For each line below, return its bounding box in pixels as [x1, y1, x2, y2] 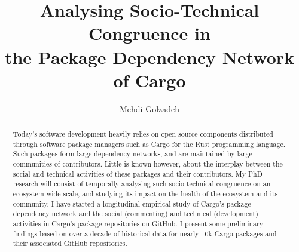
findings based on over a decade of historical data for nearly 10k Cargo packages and [13, 228, 277, 238]
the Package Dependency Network [4, 44, 295, 69]
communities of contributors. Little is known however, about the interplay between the [13, 159, 283, 169]
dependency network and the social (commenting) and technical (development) [13, 208, 258, 219]
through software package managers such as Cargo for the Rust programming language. [13, 139, 285, 149]
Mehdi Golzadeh [119, 102, 180, 115]
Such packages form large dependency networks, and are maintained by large [13, 149, 252, 159]
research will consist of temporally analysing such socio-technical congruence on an [13, 179, 271, 189]
